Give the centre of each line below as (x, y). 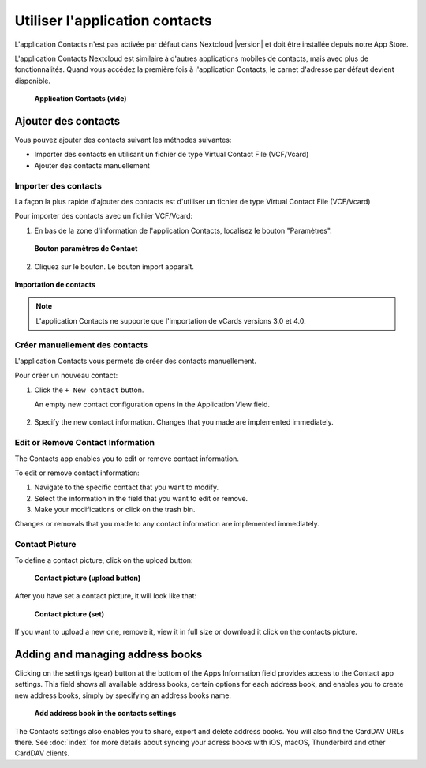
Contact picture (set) (69, 614)
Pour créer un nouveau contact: (66, 376)
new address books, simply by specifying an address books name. (123, 695)
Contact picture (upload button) (88, 578)
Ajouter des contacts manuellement (92, 165)
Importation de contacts (55, 284)
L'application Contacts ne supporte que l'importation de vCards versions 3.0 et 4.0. (171, 320)
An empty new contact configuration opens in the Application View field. (152, 404)
